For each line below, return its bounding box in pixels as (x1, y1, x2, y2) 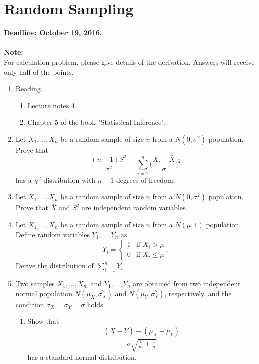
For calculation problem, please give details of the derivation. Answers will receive (4, 56, 255, 67)
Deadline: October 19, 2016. (4, 27, 102, 38)
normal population (15, 288, 73, 298)
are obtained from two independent (133, 278, 241, 288)
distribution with (43, 174, 96, 185)
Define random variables (15, 229, 90, 239)
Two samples (15, 278, 55, 288)
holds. (87, 299, 105, 309)
